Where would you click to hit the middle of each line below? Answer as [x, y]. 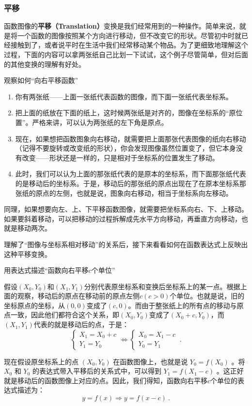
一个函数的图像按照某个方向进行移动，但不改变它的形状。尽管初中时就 [129, 35]
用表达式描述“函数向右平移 [46, 270]
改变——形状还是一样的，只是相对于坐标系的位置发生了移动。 [120, 157]
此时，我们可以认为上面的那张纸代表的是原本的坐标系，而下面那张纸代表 [131, 174]
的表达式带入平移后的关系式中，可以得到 [97, 371]
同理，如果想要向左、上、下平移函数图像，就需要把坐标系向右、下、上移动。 [126, 209]
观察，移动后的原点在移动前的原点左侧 [78, 296]
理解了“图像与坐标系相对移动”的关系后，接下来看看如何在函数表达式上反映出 [126, 244]
